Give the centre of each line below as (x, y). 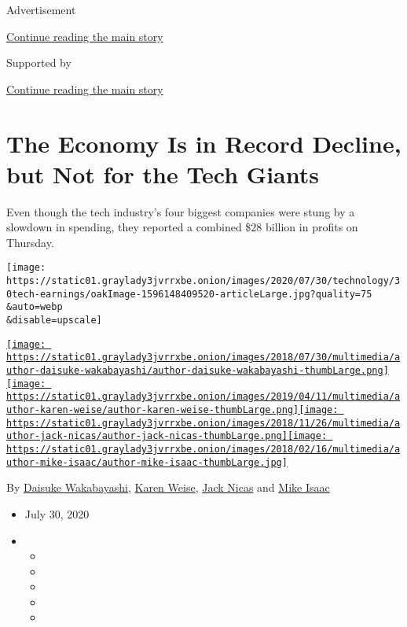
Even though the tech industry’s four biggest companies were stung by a (181, 211)
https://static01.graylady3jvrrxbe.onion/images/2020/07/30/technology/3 (203, 281)
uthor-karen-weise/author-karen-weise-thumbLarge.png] (153, 410)
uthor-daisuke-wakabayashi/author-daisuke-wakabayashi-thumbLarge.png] (198, 371)
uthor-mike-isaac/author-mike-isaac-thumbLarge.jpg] (147, 462)
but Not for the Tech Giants (163, 173)
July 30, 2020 (57, 513)
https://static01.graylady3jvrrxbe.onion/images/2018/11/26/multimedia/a (203, 423)
